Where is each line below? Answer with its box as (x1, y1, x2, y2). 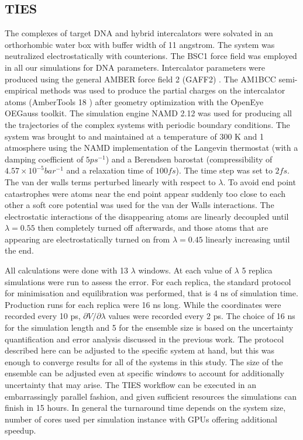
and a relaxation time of (66, 164, 153, 176)
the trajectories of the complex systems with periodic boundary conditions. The (5, 118, 290, 130)
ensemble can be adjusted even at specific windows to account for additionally (5, 367, 284, 379)
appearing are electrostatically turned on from (5, 233, 170, 245)
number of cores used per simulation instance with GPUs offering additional (5, 413, 277, 425)
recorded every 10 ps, (5, 310, 81, 322)
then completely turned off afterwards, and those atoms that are (37, 221, 268, 234)
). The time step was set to (175, 164, 273, 176)
